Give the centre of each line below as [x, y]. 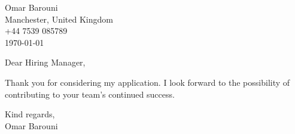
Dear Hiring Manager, [45, 62]
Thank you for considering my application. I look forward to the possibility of [147, 82]
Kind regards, [30, 114]
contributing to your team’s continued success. [90, 94]
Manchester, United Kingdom [59, 19]
